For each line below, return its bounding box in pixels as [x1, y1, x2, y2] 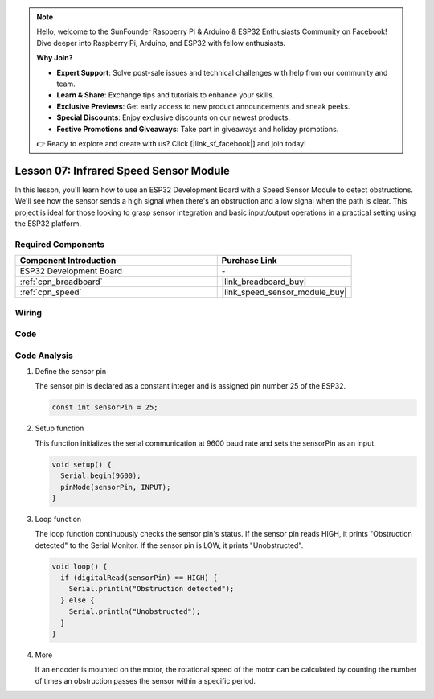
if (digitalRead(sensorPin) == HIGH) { [60, 574, 218, 582]
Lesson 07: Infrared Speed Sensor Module [14, 163, 231, 177]
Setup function [35, 423, 84, 434]
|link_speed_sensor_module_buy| [221, 286, 347, 298]
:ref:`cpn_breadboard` [19, 276, 104, 287]
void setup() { [51, 459, 112, 469]
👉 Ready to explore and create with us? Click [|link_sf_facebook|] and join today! [36, 138, 306, 148]
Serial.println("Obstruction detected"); [68, 584, 235, 594]
